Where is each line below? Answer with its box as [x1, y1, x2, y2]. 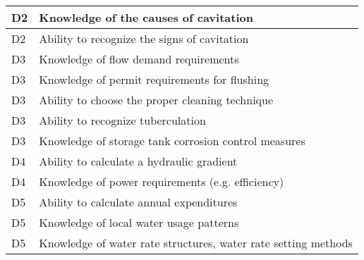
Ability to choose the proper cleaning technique [39, 92, 274, 108]
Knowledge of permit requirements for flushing [39, 71, 269, 87]
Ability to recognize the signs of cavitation [39, 30, 249, 47]
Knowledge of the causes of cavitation [39, 9, 253, 25]
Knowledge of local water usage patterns [39, 214, 239, 230]
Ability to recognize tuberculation [39, 112, 206, 128]
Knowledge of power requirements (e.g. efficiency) [39, 173, 284, 190]
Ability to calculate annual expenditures [39, 194, 238, 210]
